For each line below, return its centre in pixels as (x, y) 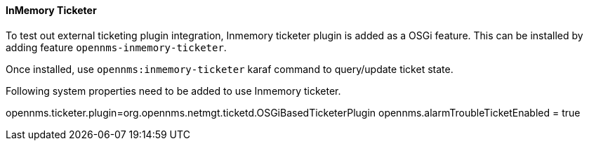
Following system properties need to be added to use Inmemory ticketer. (173, 91)
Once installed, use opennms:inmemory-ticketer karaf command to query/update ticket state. (230, 69)
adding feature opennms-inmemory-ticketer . (116, 47)
